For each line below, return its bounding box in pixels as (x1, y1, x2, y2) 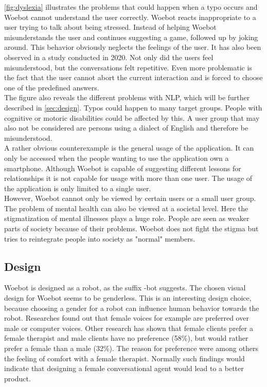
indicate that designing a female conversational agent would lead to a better (4, 363, 244, 374)
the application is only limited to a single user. (4, 182, 151, 193)
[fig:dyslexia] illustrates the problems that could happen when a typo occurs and (4, 2, 258, 12)
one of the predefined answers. (4, 82, 99, 93)
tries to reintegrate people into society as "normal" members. (4, 233, 195, 244)
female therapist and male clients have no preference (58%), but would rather (4, 333, 248, 343)
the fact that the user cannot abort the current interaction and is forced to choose (4, 72, 263, 83)
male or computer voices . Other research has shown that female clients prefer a (4, 322, 253, 333)
